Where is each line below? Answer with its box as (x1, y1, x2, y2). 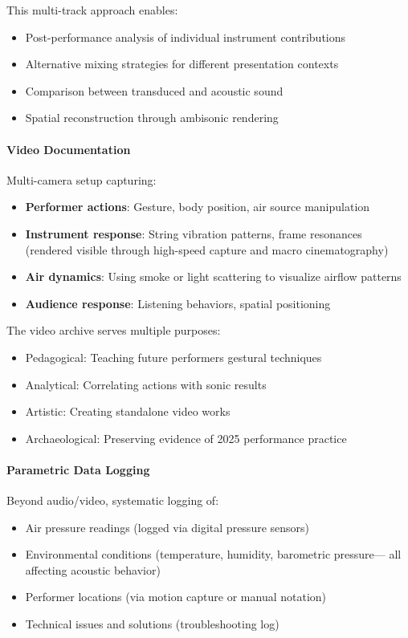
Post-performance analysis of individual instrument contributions (25, 28, 346, 45)
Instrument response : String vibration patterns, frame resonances (25, 225, 362, 242)
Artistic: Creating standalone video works (25, 403, 231, 420)
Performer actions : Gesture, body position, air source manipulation (25, 198, 370, 215)
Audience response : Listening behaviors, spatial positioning (25, 295, 331, 311)
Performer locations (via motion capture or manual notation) (25, 588, 327, 605)
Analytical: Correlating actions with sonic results (25, 376, 267, 392)
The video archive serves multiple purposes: (6, 322, 221, 339)
